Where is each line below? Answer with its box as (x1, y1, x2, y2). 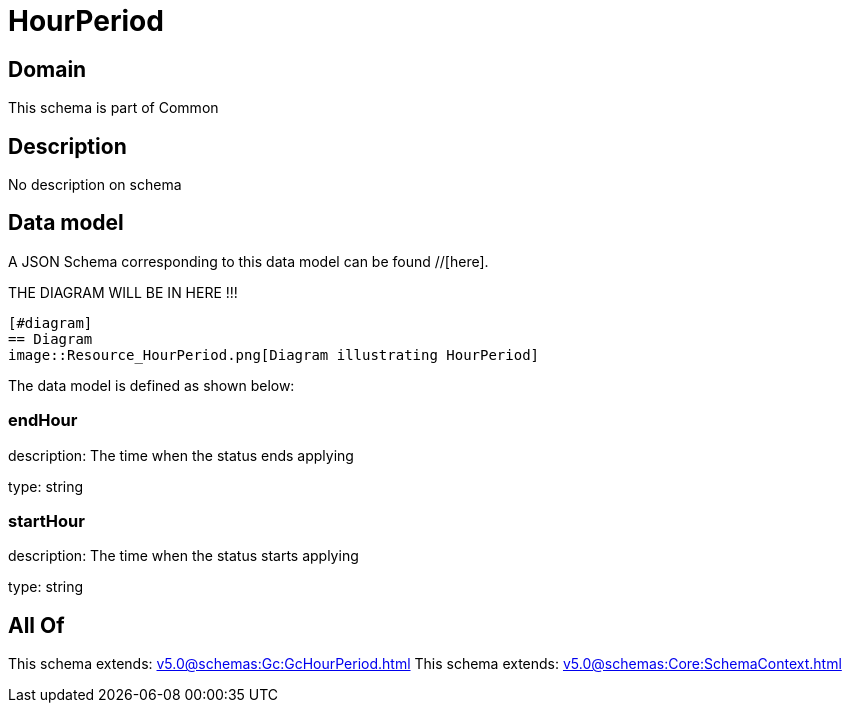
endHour (8, 410, 78, 431)
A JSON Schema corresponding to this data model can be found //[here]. (8, 252, 489, 270)
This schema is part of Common (8, 99, 219, 117)
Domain (8, 56, 87, 82)
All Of (8, 612, 65, 638)
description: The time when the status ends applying (8, 446, 354, 464)
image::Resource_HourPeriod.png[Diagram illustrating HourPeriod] (8, 346, 540, 363)
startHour (8, 510, 85, 531)
